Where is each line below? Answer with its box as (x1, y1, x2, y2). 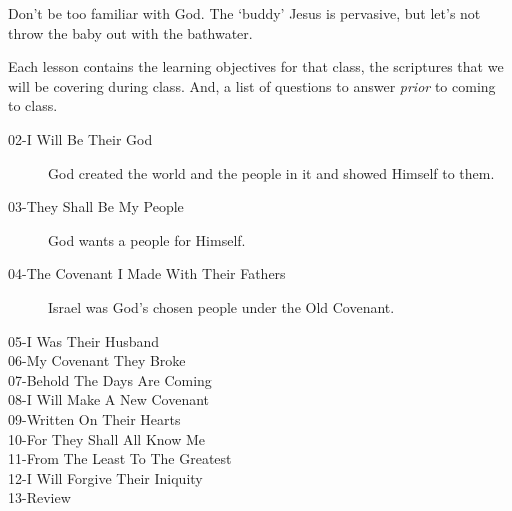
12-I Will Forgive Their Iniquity (8, 467, 203, 488)
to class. (8, 95, 58, 116)
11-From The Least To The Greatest (8, 448, 232, 469)
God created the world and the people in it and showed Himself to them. (48, 162, 495, 183)
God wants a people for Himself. (48, 229, 246, 250)
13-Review (8, 487, 71, 508)
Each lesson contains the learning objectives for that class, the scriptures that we (8, 56, 504, 77)
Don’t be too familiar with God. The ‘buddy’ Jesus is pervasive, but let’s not (8, 3, 481, 23)
